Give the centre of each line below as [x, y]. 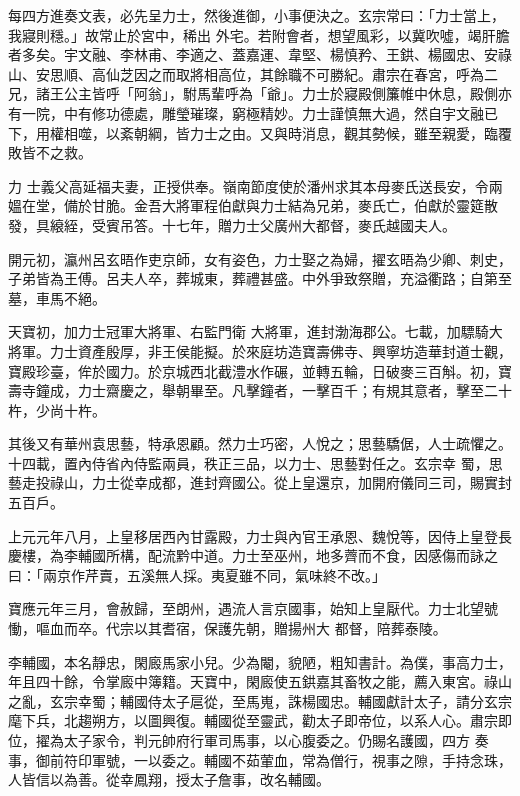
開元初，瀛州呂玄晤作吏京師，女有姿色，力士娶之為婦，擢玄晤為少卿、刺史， [260, 258]
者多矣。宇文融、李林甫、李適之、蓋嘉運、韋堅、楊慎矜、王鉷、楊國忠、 [246, 54]
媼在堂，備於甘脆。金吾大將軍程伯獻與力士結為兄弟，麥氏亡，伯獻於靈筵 [246, 205]
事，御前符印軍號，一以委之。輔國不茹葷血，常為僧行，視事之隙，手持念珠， [260, 759]
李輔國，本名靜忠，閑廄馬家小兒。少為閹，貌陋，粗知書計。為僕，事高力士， [260, 661]
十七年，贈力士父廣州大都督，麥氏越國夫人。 [308, 224]
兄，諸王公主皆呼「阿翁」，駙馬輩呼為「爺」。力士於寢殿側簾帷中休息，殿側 [253, 93]
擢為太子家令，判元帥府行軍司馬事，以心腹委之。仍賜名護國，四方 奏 [262, 740]
